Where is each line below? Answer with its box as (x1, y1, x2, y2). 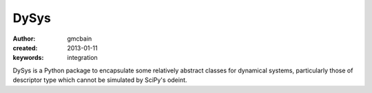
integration (67, 54, 98, 62)
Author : (12, 34, 36, 43)
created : (12, 43, 38, 52)
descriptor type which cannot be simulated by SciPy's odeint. (12, 76, 187, 84)
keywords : (12, 54, 44, 62)
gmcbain (67, 34, 92, 43)
